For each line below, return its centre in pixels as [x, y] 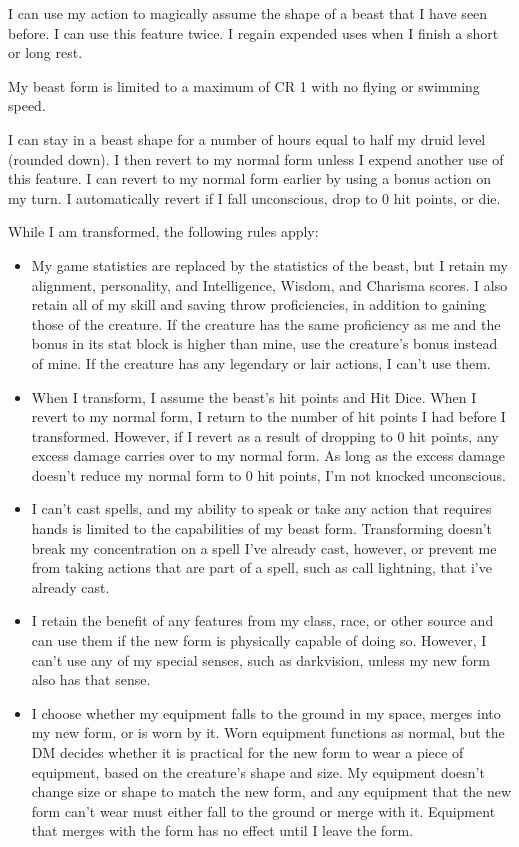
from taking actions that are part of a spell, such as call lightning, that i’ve [261, 567]
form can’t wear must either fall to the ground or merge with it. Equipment [263, 810]
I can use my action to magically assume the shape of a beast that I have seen [248, 13]
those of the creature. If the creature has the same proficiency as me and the [266, 323]
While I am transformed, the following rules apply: [163, 231]
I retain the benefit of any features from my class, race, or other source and [262, 620]
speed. [27, 105]
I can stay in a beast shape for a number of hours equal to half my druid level [247, 138]
